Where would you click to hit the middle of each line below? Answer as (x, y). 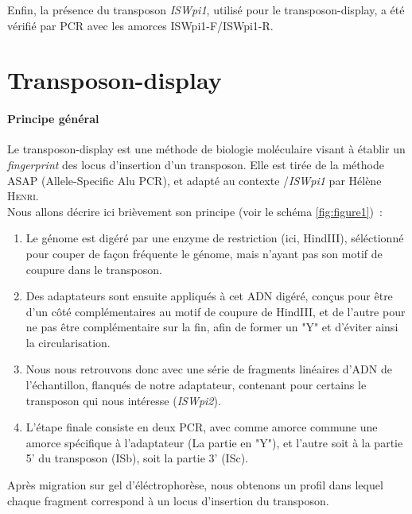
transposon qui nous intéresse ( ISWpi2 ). (123, 400)
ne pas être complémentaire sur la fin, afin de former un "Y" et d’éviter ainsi (212, 327)
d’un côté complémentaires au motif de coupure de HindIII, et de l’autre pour (216, 311)
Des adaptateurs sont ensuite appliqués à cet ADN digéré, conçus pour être (209, 296)
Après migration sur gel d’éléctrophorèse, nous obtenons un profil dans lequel (195, 485)
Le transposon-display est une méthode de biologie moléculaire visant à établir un (206, 149)
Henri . (23, 196)
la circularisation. (68, 342)
